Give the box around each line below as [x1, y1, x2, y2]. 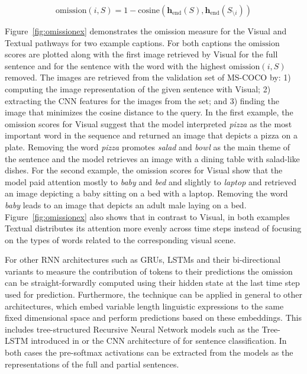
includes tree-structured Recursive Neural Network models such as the [5, 323, 259, 335]
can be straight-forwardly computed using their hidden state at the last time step [5, 276, 300, 289]
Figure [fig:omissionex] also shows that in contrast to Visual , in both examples [5, 210, 290, 223]
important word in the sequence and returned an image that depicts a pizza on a [5, 129, 298, 141]
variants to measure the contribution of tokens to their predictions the [5, 265, 259, 277]
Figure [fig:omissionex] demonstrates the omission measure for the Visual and [5, 25, 287, 37]
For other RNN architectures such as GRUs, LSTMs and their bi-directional [5, 253, 281, 266]
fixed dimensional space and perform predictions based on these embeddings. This [5, 311, 302, 324]
